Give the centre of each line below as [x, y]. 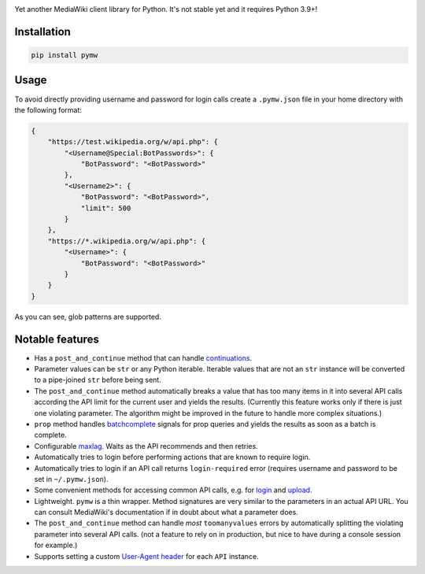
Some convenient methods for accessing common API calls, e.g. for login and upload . [173, 490]
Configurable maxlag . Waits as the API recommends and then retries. [146, 446]
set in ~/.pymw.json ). [71, 479]
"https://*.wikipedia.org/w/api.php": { [127, 241]
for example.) [56, 545]
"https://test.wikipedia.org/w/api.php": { [133, 142]
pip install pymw [65, 55]
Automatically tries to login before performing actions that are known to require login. [172, 457]
